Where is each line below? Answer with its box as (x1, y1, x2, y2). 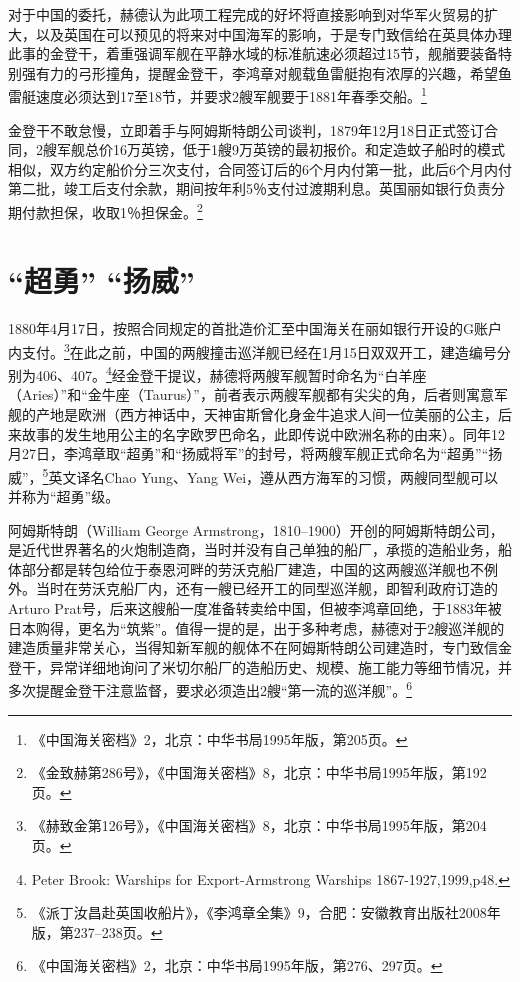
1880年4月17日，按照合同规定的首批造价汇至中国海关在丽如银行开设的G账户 (8, 318, 502, 339)
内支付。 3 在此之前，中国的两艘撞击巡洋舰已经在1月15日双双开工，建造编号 (8, 338, 497, 362)
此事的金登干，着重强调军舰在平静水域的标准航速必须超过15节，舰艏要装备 (8, 43, 498, 64)
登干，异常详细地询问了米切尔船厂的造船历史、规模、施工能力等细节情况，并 (8, 656, 512, 677)
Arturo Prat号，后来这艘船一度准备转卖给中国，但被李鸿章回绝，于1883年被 (8, 598, 502, 619)
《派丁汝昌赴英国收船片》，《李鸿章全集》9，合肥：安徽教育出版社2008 (31, 902, 487, 923)
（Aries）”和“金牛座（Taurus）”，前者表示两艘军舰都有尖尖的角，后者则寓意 (8, 384, 494, 405)
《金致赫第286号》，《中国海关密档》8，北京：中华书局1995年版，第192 (31, 762, 487, 783)
